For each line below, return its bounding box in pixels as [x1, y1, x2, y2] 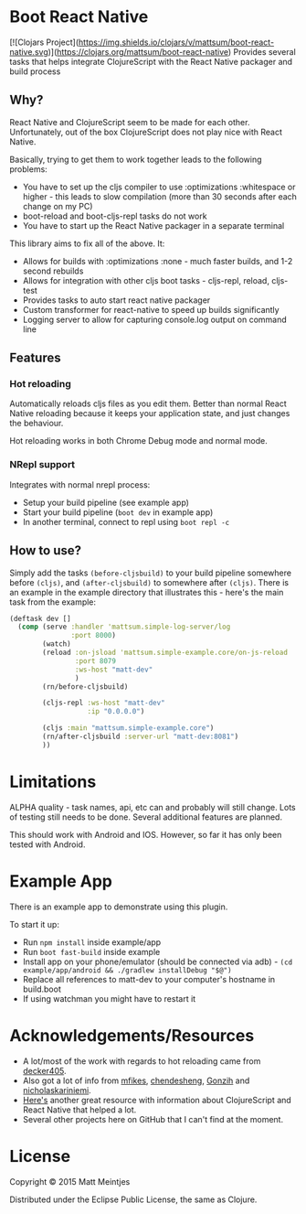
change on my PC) [22, 200, 93, 211]
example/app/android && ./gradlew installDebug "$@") [22, 965, 232, 975]
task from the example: [9, 596, 97, 607]
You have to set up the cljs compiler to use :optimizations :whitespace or [22, 181, 296, 192]
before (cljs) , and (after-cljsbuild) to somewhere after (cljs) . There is [9, 576, 290, 587]
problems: [9, 163, 47, 175]
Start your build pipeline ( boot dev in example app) [22, 506, 214, 518]
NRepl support [9, 458, 76, 471]
